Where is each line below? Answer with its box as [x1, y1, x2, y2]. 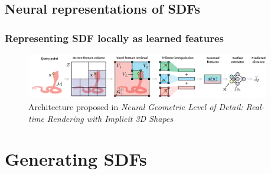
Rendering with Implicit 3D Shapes [47, 112, 173, 124]
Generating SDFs [5, 147, 147, 171]
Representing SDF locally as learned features [5, 30, 224, 45]
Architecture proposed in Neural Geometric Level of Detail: [28, 100, 243, 112]
